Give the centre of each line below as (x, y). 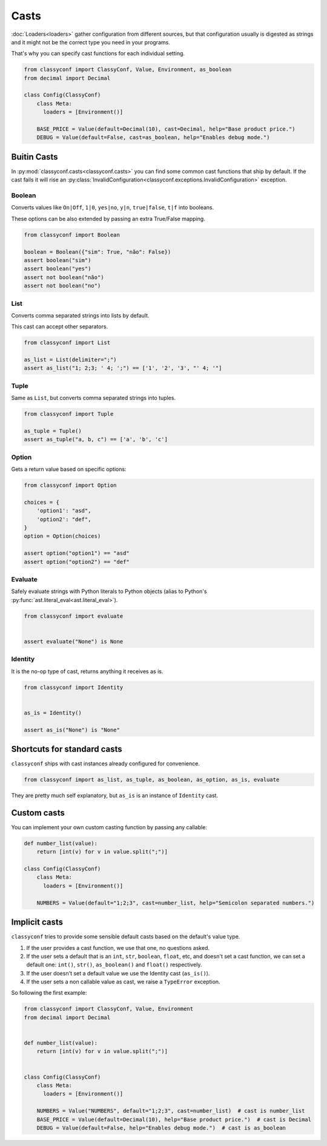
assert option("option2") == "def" (77, 562)
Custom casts (38, 812)
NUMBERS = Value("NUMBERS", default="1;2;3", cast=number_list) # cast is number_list (171, 1111)
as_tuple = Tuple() (53, 431)
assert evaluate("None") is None (74, 641)
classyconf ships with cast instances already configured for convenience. (105, 764)
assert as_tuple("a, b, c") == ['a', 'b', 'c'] (96, 439)
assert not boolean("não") (64, 277)
